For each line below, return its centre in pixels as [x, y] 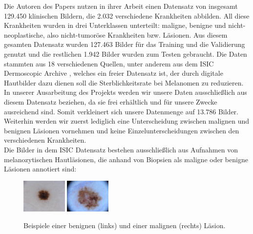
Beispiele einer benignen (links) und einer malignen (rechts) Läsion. [125, 225]
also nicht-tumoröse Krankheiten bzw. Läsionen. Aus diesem [137, 34]
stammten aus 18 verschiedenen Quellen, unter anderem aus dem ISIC [109, 63]
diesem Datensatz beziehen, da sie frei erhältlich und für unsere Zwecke [111, 101]
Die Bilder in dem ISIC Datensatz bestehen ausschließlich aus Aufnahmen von [121, 149]
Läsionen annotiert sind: [40, 169]
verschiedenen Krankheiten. [45, 140]
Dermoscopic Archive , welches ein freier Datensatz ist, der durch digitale [114, 73]
